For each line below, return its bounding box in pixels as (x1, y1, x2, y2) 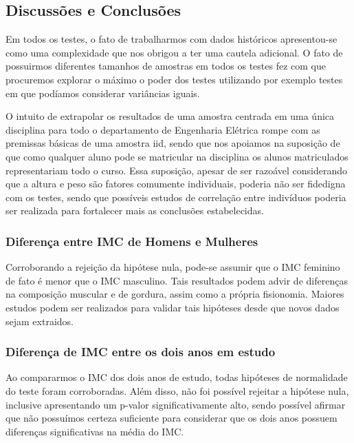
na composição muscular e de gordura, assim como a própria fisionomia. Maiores (5, 287, 344, 301)
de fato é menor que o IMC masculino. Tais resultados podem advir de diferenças (5, 273, 348, 287)
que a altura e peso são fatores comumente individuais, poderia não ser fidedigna (5, 176, 346, 191)
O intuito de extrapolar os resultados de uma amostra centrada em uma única (5, 109, 335, 123)
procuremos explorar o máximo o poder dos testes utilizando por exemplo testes (5, 72, 343, 86)
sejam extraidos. (5, 313, 74, 328)
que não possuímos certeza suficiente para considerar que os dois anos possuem (5, 411, 338, 425)
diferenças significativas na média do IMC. (5, 424, 184, 438)
